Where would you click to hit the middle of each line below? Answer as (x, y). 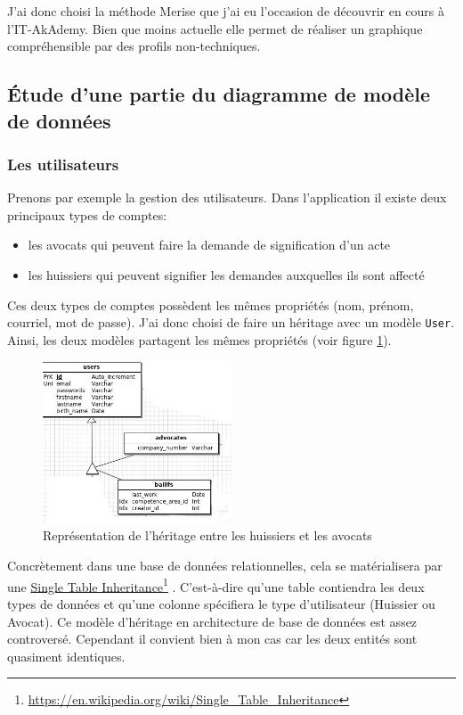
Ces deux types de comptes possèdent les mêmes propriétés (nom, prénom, (211, 304)
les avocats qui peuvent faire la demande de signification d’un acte (209, 245)
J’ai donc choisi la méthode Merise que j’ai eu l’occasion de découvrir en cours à (226, 11)
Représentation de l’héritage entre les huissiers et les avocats (207, 535)
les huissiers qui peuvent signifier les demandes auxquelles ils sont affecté (226, 274)
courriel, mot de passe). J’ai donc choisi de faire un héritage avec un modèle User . (231, 322)
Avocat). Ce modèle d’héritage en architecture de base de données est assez (212, 621)
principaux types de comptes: (87, 214)
